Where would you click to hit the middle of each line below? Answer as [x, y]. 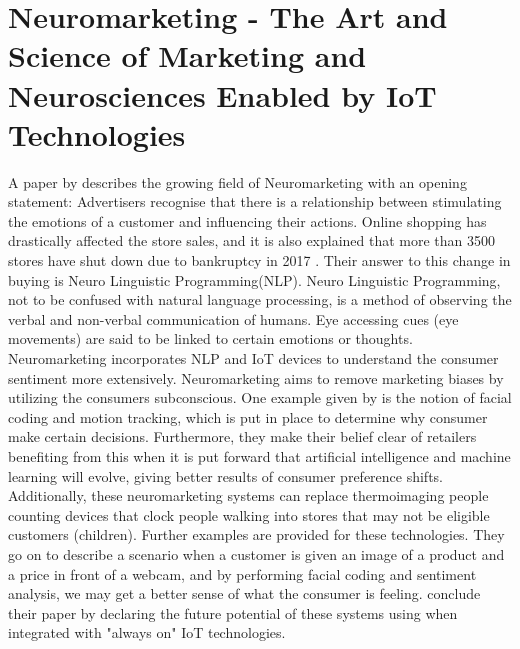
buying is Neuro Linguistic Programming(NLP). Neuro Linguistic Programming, [254, 279]
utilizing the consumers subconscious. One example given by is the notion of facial [260, 397]
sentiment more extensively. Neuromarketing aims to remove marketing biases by [256, 377]
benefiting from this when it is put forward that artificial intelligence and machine [259, 456]
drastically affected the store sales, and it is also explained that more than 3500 [252, 240]
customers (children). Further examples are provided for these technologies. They [256, 534]
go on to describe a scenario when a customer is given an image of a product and [256, 553]
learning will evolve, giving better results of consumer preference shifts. [226, 475]
